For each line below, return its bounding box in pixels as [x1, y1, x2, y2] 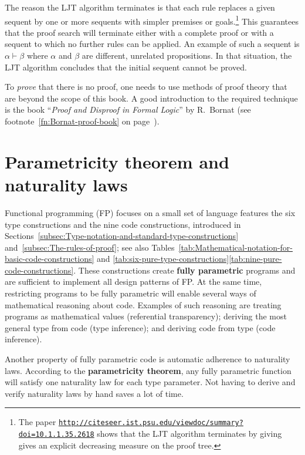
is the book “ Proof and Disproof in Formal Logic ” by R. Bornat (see [5, 103, 251, 116]
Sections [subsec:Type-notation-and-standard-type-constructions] [5, 230, 239, 242]
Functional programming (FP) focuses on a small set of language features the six [5, 206, 296, 218]
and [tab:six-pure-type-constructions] [96, 252, 229, 265]
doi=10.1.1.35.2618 [18, 430, 94, 439]
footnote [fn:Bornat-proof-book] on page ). [5, 115, 160, 127]
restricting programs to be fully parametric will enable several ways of [5, 287, 256, 299]
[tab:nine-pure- [229, 252, 282, 265]
